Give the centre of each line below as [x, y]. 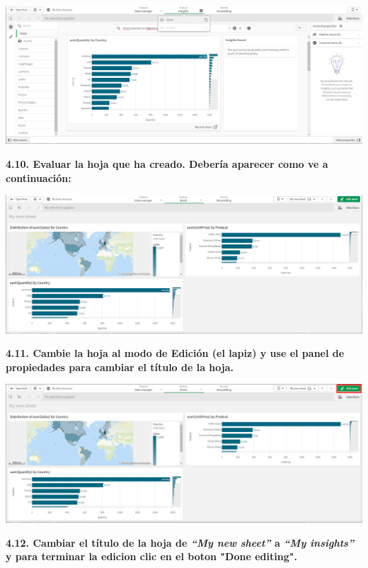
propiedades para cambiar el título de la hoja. [120, 367]
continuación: [39, 177]
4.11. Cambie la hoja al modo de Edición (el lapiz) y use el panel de [175, 353]
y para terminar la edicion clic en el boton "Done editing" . [151, 556]
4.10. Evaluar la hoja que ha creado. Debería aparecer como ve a [167, 163]
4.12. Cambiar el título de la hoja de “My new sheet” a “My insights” [180, 542]
